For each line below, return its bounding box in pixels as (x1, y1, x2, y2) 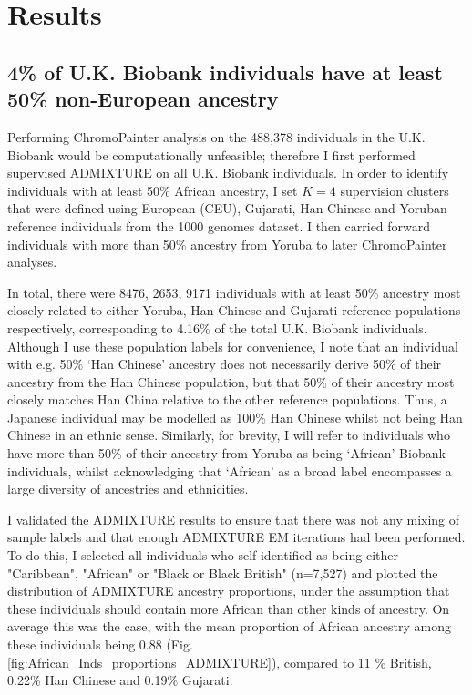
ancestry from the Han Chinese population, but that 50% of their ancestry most (7, 372, 455, 391)
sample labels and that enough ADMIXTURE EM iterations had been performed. (7, 527, 466, 547)
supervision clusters (340, 180, 449, 199)
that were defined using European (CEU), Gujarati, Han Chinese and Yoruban (7, 199, 447, 218)
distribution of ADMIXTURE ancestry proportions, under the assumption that (7, 581, 450, 600)
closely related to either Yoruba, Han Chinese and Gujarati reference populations (7, 301, 461, 320)
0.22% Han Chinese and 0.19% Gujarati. (7, 670, 233, 690)
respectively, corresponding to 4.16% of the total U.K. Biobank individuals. (7, 318, 427, 337)
